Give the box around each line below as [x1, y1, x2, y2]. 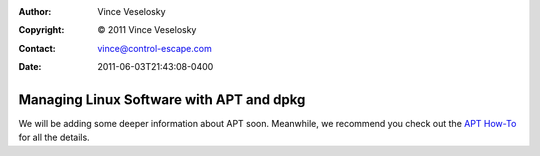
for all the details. [18, 131, 90, 144]
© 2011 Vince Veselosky [97, 24, 197, 36]
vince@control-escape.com [97, 42, 212, 54]
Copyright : [18, 24, 65, 36]
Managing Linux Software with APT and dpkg [18, 91, 306, 108]
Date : [18, 61, 42, 73]
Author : [18, 6, 52, 17]
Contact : [18, 42, 57, 54]
